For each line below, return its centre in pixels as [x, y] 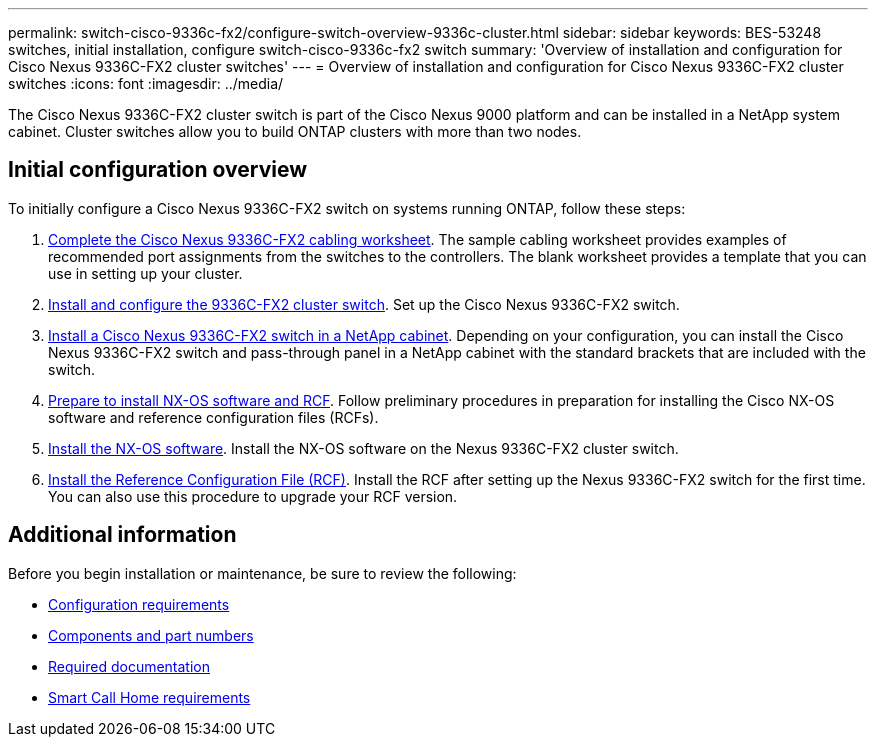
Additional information [122, 535]
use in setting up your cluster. [145, 273]
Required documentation [129, 666]
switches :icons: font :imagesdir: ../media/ [146, 83]
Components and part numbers [151, 635]
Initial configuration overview [157, 170]
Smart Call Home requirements [149, 697]
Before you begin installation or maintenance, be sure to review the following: [262, 573]
